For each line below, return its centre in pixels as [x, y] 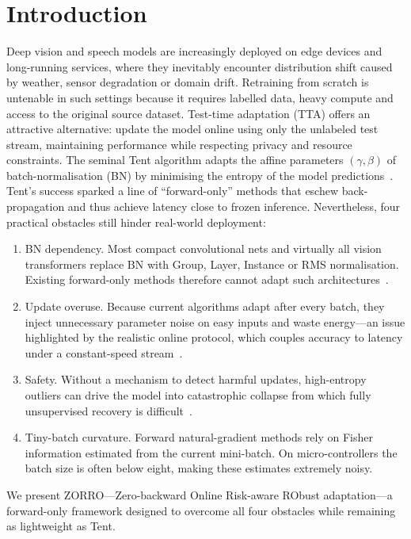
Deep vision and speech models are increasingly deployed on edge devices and [194, 51]
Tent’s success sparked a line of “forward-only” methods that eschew [173, 191]
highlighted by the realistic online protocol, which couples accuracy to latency [214, 337]
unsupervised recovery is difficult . [108, 410]
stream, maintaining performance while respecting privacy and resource [179, 144]
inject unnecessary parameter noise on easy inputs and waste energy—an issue [215, 321]
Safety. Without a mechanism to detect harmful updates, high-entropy [196, 379]
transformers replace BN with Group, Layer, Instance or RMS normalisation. [212, 264]
